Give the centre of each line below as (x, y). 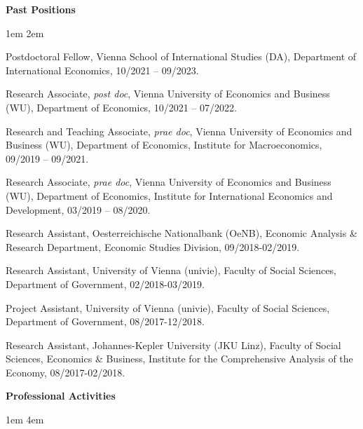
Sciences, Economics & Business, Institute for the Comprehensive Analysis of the (179, 359)
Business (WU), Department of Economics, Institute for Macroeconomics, (164, 145)
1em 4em (25, 420)
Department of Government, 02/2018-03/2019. (105, 284)
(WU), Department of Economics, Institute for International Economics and (169, 195)
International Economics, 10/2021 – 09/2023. (102, 70)
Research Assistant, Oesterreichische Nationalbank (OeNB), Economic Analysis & (181, 233)
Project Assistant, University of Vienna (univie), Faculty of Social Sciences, (168, 307)
